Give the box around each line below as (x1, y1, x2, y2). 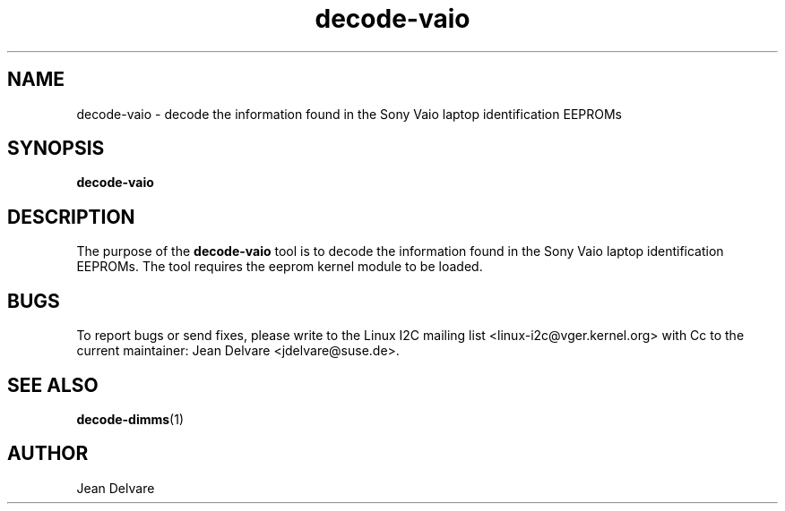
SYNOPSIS (7, 137, 105, 160)
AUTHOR (7, 442, 89, 465)
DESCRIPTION (7, 205, 135, 228)
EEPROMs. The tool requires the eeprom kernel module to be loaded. (76, 259, 483, 275)
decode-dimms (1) (76, 411, 185, 427)
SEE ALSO (7, 373, 99, 396)
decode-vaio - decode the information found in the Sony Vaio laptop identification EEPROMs (76, 106, 622, 122)
